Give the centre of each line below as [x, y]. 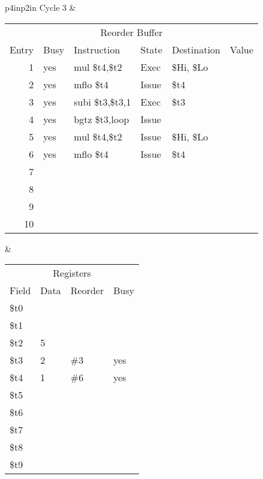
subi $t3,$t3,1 [102, 101]
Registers [72, 273]
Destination [196, 49]
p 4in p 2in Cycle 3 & [40, 7]
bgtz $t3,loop [102, 119]
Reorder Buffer [131, 32]
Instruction [97, 49]
